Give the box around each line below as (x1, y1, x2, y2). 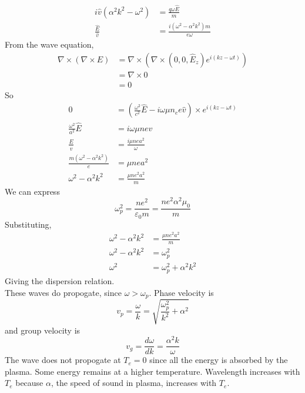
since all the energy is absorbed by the (149, 354, 288, 366)
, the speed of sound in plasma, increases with (51, 377, 217, 389)
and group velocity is (5, 324, 81, 336)
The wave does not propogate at (5, 354, 121, 366)
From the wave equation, (5, 38, 94, 51)
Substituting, (5, 218, 52, 230)
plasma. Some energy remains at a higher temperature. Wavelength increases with (5, 365, 300, 377)
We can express (5, 185, 60, 197)
